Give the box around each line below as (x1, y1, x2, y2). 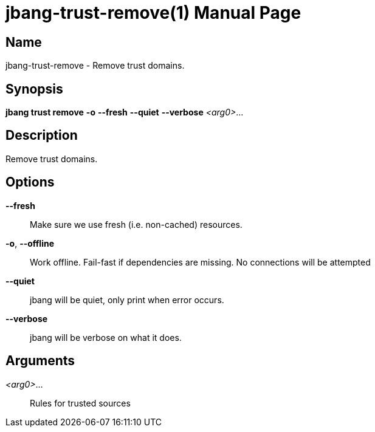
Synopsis (5, 81, 63, 97)
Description (5, 128, 78, 143)
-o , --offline (5, 238, 55, 249)
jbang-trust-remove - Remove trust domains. (5, 60, 185, 71)
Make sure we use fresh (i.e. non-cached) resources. (30, 219, 243, 230)
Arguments (5, 353, 75, 369)
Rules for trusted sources (30, 397, 131, 408)
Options (5, 174, 55, 190)
